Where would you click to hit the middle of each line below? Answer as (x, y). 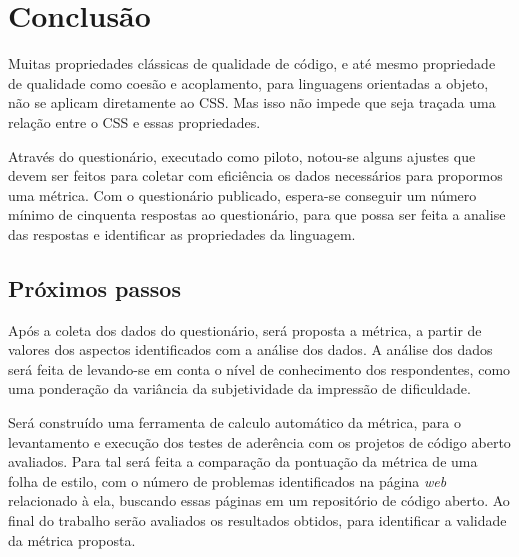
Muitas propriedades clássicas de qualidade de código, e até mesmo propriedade (252, 63)
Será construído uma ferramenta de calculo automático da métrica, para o (234, 422)
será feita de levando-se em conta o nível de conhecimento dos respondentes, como (259, 368)
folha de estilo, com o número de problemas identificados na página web (227, 480)
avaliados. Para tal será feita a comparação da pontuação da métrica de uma (243, 461)
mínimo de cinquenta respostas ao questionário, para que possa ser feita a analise (257, 214)
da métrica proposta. (72, 539)
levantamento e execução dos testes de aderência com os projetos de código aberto (259, 441)
